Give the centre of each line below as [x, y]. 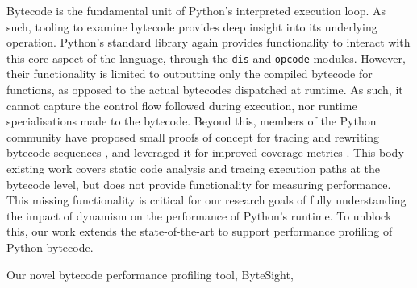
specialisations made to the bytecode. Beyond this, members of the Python [192, 121]
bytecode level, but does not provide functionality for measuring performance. [199, 184]
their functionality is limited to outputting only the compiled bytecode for [190, 74]
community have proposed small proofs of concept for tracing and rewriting [193, 136]
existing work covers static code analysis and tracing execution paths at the [193, 168]
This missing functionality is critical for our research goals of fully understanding [206, 200]
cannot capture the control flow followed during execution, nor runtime [182, 105]
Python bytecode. [50, 247]
